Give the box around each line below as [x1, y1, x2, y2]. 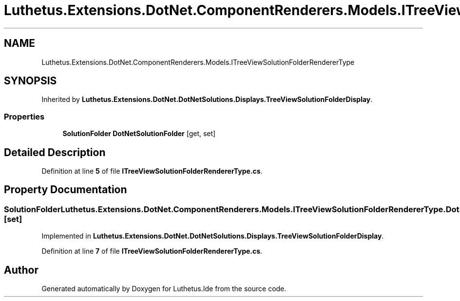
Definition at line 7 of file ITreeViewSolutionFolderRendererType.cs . [41, 247, 263, 256]
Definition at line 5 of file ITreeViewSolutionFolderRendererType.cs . [41, 167, 263, 176]
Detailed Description [4, 146, 106, 159]
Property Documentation [4, 183, 127, 196]
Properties [4, 111, 45, 121]
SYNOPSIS [4, 75, 57, 87]
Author [4, 263, 38, 276]
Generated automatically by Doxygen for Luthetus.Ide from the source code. [41, 284, 287, 293]
